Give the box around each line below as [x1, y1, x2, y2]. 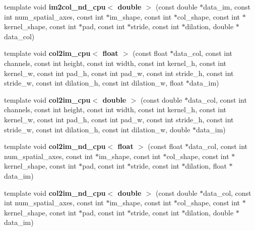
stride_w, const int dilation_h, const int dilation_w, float [4, 78, 184, 88]
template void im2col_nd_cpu [4, 2, 106, 12]
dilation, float [185, 161, 227, 171]
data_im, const [203, 2, 250, 12]
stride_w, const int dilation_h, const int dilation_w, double [4, 124, 190, 134]
